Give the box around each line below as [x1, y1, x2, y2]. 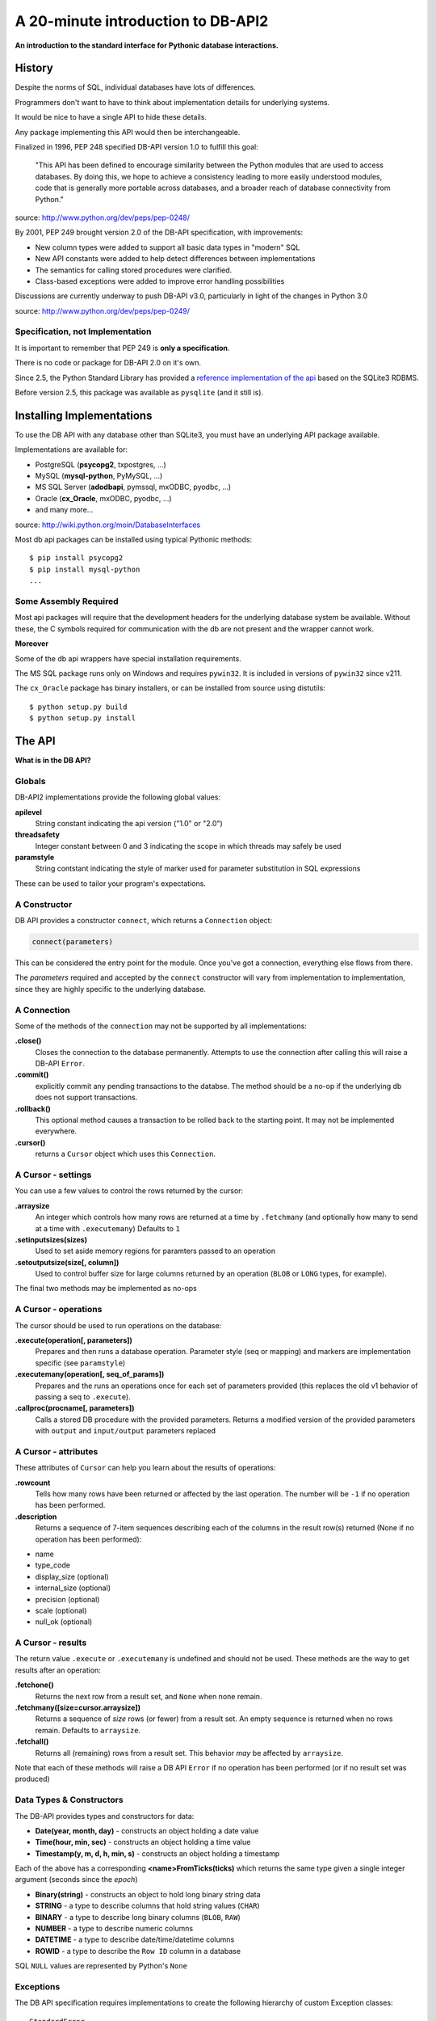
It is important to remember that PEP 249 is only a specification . [15, 343, 230, 352]
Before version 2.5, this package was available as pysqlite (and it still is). [15, 388, 264, 398]
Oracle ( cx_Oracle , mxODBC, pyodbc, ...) [35, 493, 173, 503]
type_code [35, 1560, 70, 1570]
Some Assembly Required [15, 595, 119, 606]
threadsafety [15, 829, 61, 840]
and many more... [35, 505, 94, 515]
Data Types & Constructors [15, 1795, 124, 1806]
